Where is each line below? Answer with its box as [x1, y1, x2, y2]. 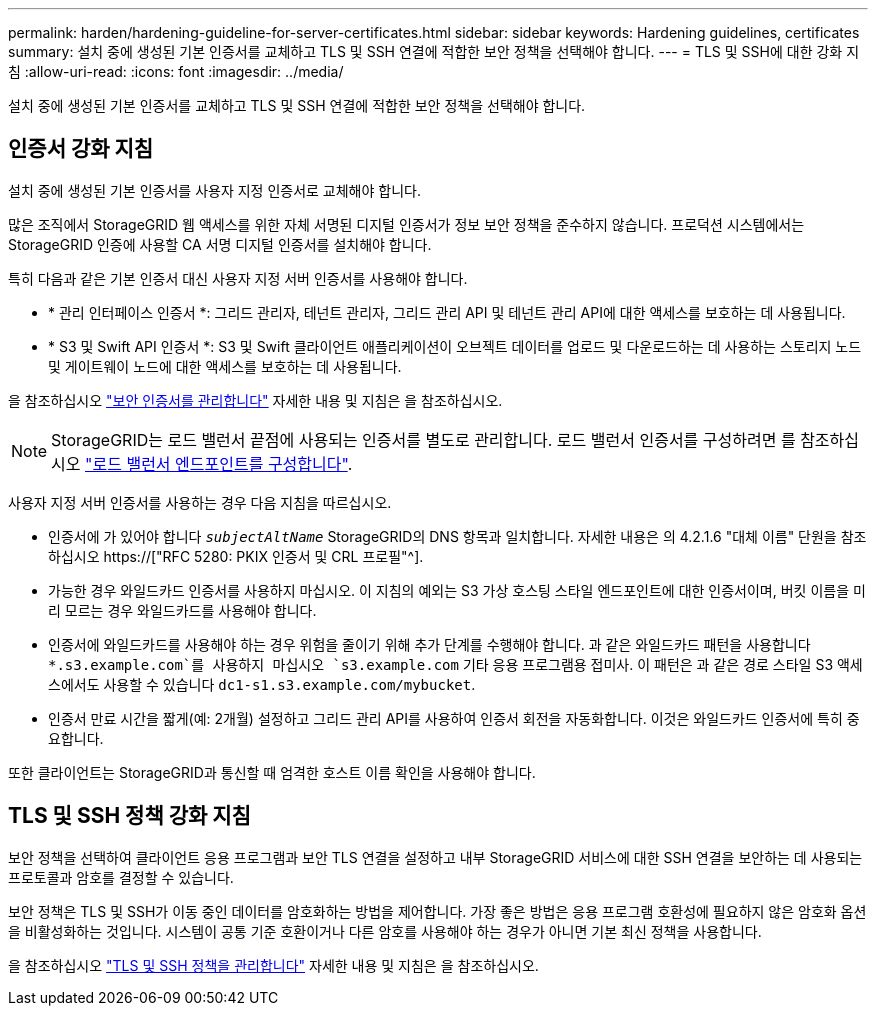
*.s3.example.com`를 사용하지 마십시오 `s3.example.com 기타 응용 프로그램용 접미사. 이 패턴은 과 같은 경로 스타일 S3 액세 [48, 655, 863, 673]
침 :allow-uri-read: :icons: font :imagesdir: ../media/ [8, 63, 344, 80]
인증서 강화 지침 [8, 136, 154, 162]
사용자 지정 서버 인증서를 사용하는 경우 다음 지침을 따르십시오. [8, 493, 392, 511]
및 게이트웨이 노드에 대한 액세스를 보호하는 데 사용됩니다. [48, 357, 402, 375]
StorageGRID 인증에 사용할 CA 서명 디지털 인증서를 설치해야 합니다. [8, 235, 432, 253]
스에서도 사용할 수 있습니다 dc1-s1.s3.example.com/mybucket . [48, 675, 476, 693]
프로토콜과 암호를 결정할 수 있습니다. [8, 868, 234, 886]
